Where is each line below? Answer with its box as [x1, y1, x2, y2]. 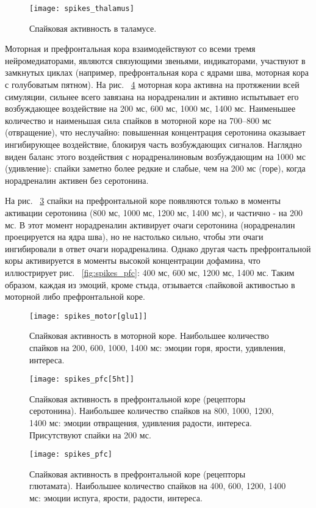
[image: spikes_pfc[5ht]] [29, 375, 134, 384]
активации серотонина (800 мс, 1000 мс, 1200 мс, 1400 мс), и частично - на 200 [5, 206, 303, 219]
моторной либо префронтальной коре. [5, 290, 145, 303]
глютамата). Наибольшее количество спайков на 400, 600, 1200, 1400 [29, 479, 286, 492]
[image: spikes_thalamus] [29, 4, 134, 13]
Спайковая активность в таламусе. [29, 21, 157, 34]
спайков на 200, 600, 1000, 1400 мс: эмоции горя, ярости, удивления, [29, 341, 286, 354]
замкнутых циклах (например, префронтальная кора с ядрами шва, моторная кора [5, 66, 309, 79]
